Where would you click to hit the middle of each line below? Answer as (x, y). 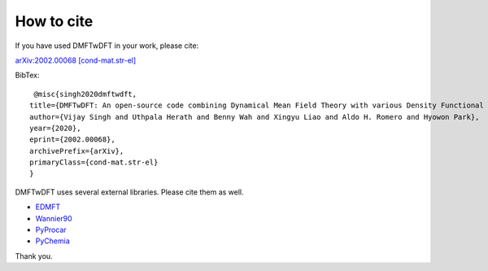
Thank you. (34, 256)
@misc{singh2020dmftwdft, (85, 94)
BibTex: (27, 75)
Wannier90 (54, 218)
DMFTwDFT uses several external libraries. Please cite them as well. (129, 192)
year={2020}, (55, 128)
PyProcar (51, 230)
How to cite (54, 21)
